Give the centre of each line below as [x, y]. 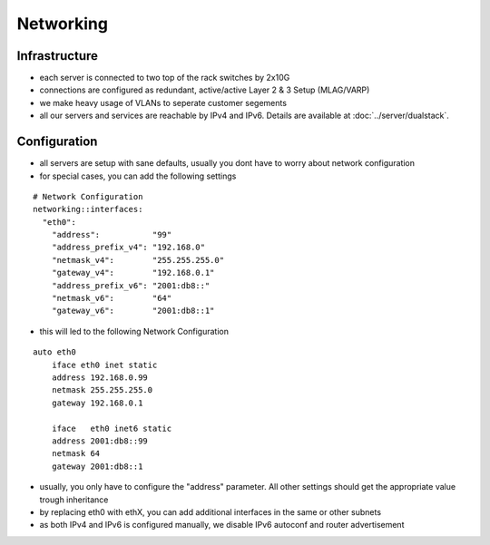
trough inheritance [74, 500]
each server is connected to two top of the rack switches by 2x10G [165, 78]
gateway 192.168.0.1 [97, 403]
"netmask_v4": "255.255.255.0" [138, 260]
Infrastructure [58, 56]
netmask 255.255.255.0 [102, 390]
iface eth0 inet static [104, 365]
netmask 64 [76, 454]
